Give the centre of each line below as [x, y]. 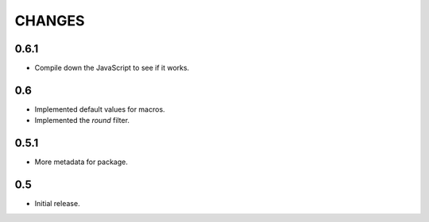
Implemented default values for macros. [100, 109]
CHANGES [50, 21]
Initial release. [57, 204]
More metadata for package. [81, 162]
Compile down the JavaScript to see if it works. [112, 68]
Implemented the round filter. [82, 121]
